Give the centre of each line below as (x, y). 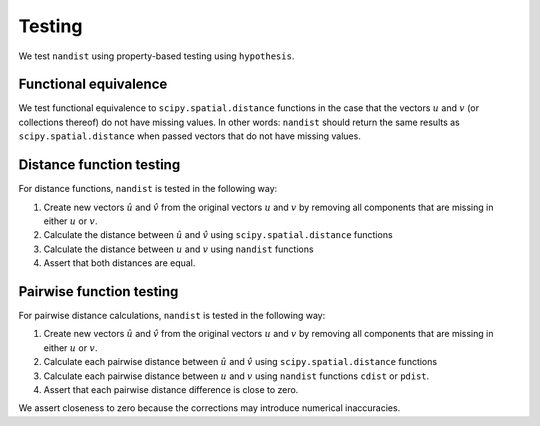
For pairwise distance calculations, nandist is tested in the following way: (172, 315)
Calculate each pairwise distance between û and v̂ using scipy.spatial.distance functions (240, 362)
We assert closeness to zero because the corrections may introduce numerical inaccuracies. (209, 408)
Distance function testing (99, 165)
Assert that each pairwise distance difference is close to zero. (171, 389)
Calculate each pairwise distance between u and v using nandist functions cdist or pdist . (236, 376)
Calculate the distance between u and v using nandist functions (178, 249)
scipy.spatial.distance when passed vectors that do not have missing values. (190, 136)
